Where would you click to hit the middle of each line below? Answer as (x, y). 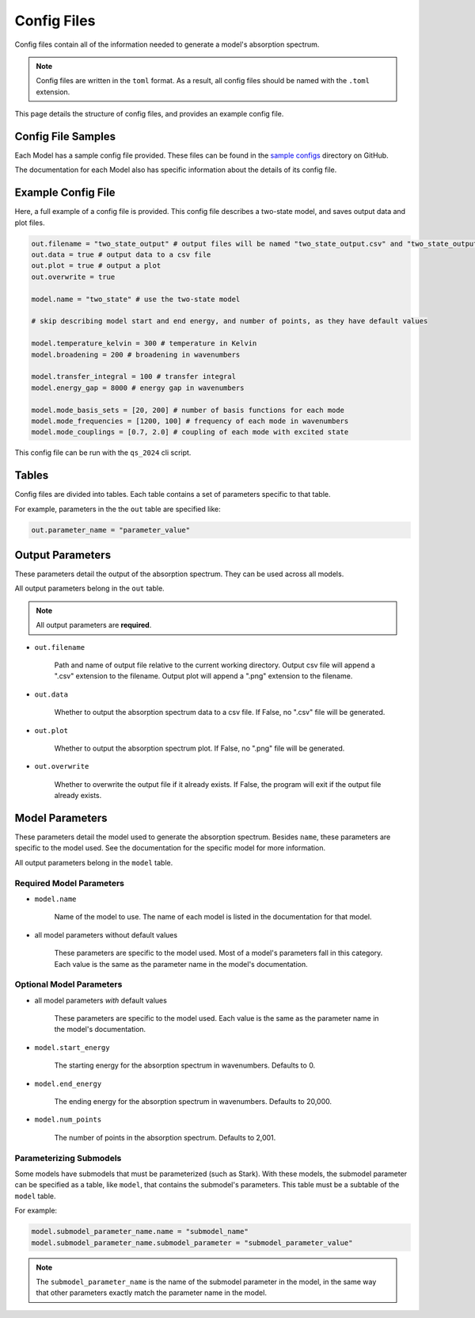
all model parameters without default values (106, 934)
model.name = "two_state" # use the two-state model (136, 299)
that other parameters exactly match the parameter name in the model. (151, 1293)
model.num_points (68, 1120)
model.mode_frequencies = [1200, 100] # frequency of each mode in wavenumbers (190, 421)
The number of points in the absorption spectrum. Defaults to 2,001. (165, 1137)
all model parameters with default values (101, 1000)
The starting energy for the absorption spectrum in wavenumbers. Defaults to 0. (185, 1065)
